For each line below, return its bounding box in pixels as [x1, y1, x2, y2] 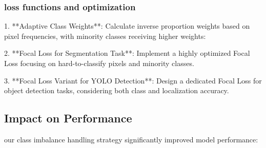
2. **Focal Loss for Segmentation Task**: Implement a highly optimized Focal [4, 48, 250, 58]
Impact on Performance [4, 110, 132, 126]
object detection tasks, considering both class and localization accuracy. [4, 85, 229, 96]
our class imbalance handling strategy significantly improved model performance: [4, 134, 258, 144]
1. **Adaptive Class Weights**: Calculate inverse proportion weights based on [4, 20, 250, 31]
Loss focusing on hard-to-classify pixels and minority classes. [4, 58, 194, 68]
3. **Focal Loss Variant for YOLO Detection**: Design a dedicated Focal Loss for [4, 75, 262, 86]
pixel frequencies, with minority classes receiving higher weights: [4, 30, 206, 41]
